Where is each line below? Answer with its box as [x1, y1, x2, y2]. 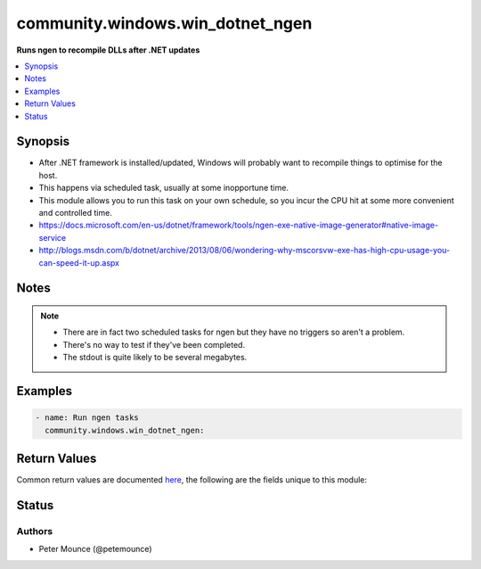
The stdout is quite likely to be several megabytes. [62, 352, 248, 363]
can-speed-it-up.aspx [38, 257, 120, 268]
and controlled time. [38, 207, 113, 218]
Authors [16, 524, 53, 537]
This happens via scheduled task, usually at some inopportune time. [38, 183, 289, 194]
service [38, 232, 67, 243]
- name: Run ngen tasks [35, 413, 140, 423]
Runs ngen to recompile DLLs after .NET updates [16, 45, 200, 55]
